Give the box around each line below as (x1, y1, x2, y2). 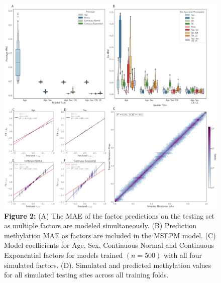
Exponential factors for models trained (4, 249, 123, 260)
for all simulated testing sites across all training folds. (4, 269, 169, 280)
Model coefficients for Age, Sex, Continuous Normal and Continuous (4, 240, 214, 250)
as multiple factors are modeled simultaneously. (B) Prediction (4, 220, 197, 231)
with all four (164, 249, 202, 260)
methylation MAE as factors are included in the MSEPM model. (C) (4, 230, 216, 240)
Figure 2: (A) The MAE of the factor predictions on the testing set (4, 210, 215, 221)
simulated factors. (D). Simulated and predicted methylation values (4, 259, 211, 270)
